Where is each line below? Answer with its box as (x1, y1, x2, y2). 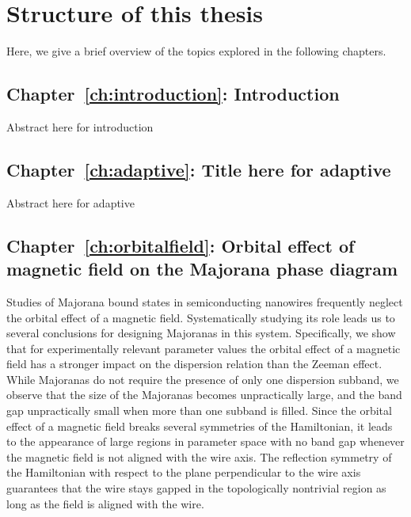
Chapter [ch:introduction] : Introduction (6, 82, 340, 106)
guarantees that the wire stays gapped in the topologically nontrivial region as (6, 480, 386, 496)
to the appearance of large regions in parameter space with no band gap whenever (6, 433, 405, 450)
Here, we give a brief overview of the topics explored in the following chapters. (6, 43, 386, 59)
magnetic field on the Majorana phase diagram (6, 257, 398, 281)
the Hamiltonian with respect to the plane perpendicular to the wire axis (6, 464, 361, 481)
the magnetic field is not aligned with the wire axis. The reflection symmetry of (6, 448, 392, 465)
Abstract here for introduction (6, 118, 154, 135)
